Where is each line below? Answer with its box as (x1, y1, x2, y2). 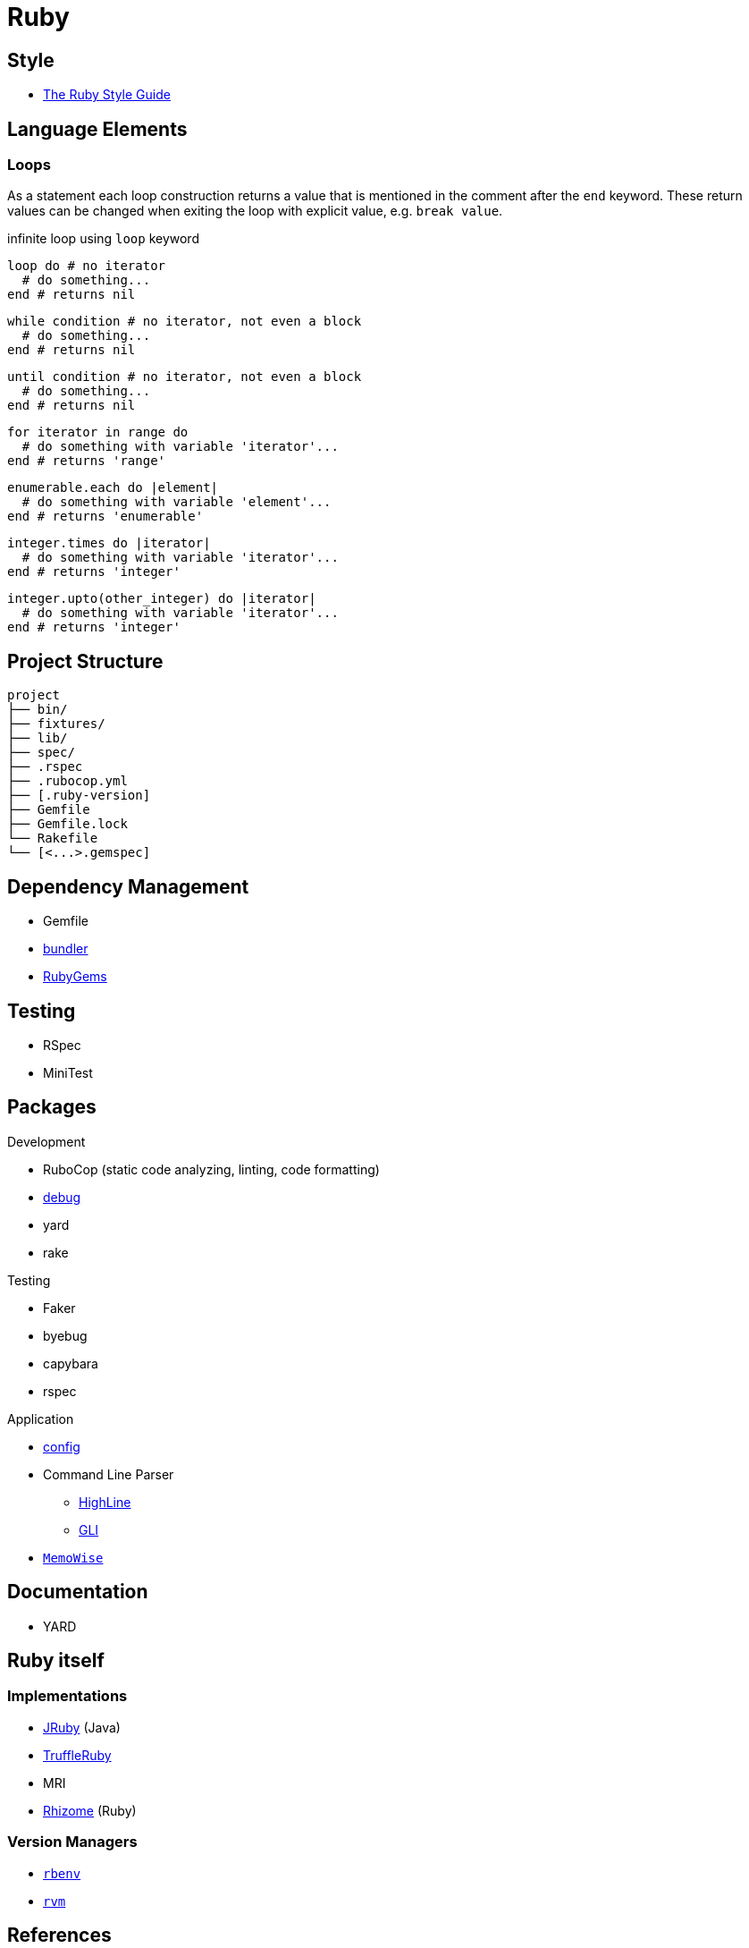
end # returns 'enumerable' (7, 509, 204, 524)
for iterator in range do (7, 425, 189, 440)
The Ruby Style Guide (43, 87, 171, 103)
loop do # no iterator (7, 258, 166, 274)
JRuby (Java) (43, 1719, 121, 1735)
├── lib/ (7, 731, 68, 746)
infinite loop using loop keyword (7, 231, 199, 247)
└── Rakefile (7, 831, 98, 846)
